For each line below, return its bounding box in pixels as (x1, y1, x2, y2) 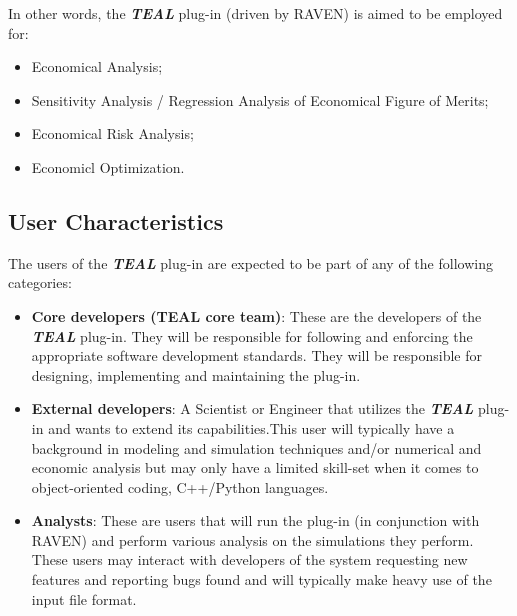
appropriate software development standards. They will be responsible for (31, 345, 482, 366)
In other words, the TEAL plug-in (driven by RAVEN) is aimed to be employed (8, 3, 503, 23)
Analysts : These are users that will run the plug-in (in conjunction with (31, 510, 480, 531)
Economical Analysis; (31, 56, 163, 77)
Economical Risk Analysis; (31, 123, 194, 144)
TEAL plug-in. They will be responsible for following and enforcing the (31, 325, 473, 346)
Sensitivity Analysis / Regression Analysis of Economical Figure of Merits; (31, 89, 489, 110)
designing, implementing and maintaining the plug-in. (31, 364, 361, 385)
